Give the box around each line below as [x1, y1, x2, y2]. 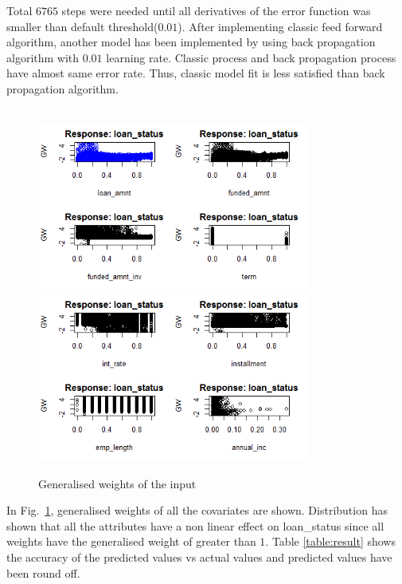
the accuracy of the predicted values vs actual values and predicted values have [6, 548, 392, 565]
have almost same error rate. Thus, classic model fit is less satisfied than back [6, 65, 385, 81]
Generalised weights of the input [38, 475, 197, 491]
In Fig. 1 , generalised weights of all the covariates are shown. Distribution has [6, 502, 388, 519]
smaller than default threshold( [6, 18, 158, 34]
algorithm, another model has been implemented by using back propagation [6, 34, 376, 50]
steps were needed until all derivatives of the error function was [61, 2, 371, 18]
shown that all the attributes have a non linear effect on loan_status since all [6, 517, 384, 534]
